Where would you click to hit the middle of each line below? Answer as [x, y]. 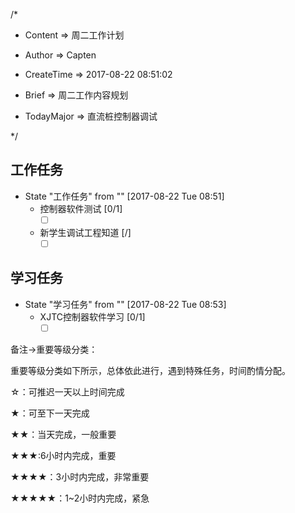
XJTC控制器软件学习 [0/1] [92, 316]
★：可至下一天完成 [50, 413]
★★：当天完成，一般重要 [63, 434]
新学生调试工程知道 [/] [85, 232]
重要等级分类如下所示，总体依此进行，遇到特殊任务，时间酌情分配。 [150, 370]
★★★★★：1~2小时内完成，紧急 [80, 498]
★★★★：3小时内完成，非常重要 [80, 476]
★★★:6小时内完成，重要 [63, 455]
